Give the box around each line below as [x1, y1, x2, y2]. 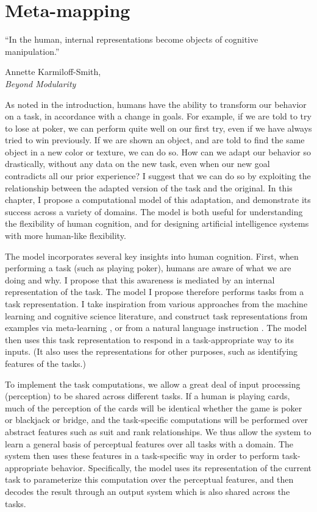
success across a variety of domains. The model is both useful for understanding [5, 205, 303, 218]
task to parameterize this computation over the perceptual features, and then [5, 473, 294, 486]
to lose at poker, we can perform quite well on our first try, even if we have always [5, 121, 312, 134]
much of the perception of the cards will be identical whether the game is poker [5, 401, 302, 414]
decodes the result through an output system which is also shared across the [5, 485, 290, 497]
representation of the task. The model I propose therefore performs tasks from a [5, 285, 304, 298]
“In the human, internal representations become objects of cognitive [5, 33, 258, 46]
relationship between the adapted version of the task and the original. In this [5, 181, 293, 194]
